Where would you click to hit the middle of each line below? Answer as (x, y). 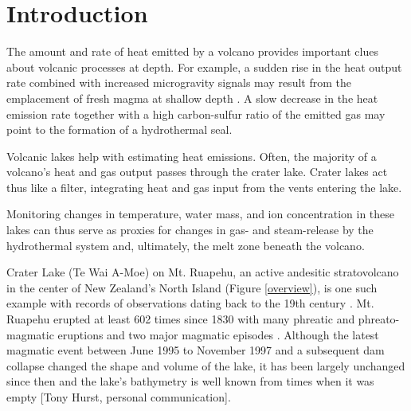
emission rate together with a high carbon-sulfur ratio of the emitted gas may (196, 114)
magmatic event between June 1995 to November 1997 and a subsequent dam (196, 350)
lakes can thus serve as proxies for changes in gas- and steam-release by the (190, 230)
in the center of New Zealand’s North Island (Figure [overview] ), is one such (192, 287)
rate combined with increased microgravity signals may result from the (179, 82)
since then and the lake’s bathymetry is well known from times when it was (190, 381)
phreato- (379, 319)
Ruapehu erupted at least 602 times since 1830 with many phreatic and (181, 319)
